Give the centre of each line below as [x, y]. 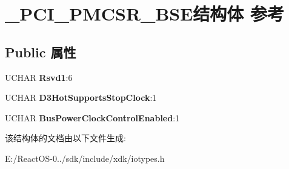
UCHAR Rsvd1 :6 [39, 77]
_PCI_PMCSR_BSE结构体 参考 [145, 14]
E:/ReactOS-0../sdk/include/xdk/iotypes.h [85, 158]
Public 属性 [41, 52]
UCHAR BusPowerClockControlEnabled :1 [92, 117]
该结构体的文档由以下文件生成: [65, 138]
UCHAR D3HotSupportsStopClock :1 [81, 97]
